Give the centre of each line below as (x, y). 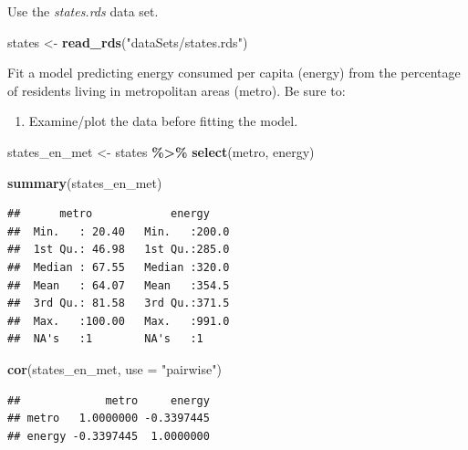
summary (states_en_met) (85, 182)
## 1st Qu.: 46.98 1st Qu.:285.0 (119, 250)
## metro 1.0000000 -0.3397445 (109, 419)
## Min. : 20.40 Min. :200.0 (119, 231)
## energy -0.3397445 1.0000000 (109, 436)
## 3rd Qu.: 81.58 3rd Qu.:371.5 (119, 303)
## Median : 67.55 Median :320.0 (119, 267)
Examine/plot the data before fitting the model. (163, 121)
